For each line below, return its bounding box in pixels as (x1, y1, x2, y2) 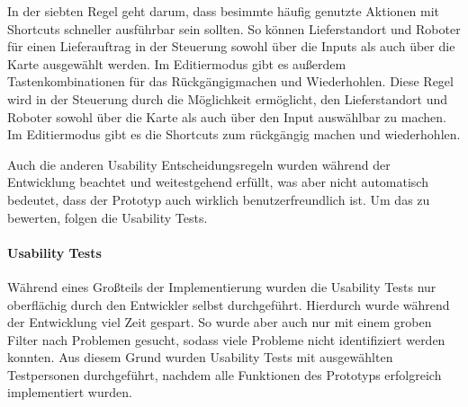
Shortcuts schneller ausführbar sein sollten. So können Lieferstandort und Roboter (7, 19, 461, 38)
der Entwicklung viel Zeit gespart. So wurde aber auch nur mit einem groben (7, 313, 432, 332)
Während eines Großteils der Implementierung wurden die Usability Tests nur (7, 277, 436, 296)
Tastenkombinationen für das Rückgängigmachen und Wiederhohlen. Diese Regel (7, 72, 454, 91)
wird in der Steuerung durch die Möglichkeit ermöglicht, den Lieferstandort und (7, 89, 448, 108)
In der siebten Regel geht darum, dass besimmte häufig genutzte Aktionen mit (7, 2, 440, 20)
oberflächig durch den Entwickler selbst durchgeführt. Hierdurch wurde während (7, 295, 450, 314)
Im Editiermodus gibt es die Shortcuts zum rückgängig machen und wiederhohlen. (7, 125, 461, 144)
